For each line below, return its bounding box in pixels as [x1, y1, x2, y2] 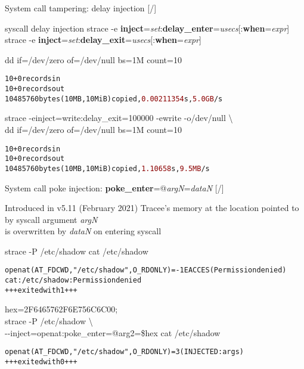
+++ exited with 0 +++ [5, 357, 77, 366]
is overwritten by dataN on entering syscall [5, 225, 162, 237]
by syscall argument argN [5, 213, 98, 225]
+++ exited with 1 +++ [5, 286, 77, 294]
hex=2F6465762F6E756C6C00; [5, 303, 118, 315]
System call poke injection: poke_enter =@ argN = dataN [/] [5, 181, 224, 194]
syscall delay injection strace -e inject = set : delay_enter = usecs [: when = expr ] [5, 21, 290, 34]
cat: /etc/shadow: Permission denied [5, 276, 142, 285]
